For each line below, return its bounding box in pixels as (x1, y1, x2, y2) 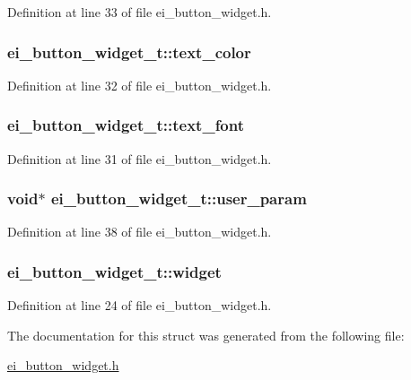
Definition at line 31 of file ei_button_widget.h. (7, 149, 272, 168)
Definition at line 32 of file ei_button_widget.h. (7, 75, 272, 94)
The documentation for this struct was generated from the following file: (7, 325, 405, 344)
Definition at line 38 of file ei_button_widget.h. (7, 222, 272, 241)
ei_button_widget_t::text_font (7, 114, 245, 136)
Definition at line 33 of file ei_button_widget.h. (7, 3, 272, 21)
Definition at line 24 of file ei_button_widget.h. (7, 296, 272, 315)
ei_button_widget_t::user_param (50, 187, 307, 210)
